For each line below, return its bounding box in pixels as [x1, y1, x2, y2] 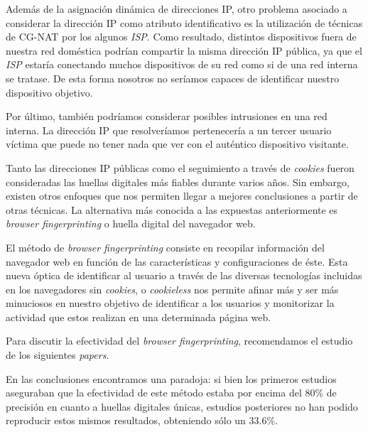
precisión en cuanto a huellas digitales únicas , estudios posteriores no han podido [6, 399, 358, 414]
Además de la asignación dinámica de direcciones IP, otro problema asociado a [6, 1, 347, 16]
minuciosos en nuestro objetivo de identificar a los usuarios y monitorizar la [6, 296, 335, 310]
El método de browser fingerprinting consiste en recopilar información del [6, 239, 325, 254]
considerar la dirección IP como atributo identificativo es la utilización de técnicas [6, 15, 363, 30]
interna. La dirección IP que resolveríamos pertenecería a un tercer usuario [6, 122, 332, 137]
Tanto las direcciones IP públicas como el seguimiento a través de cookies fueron [6, 160, 355, 175]
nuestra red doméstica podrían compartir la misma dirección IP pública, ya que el [6, 43, 362, 58]
